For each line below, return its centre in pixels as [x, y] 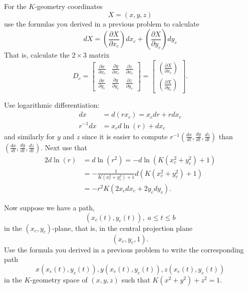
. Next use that [64, 147]
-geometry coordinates [69, 6]
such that [136, 279]
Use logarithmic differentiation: [52, 104]
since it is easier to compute [125, 136]
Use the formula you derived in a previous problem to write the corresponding [124, 249]
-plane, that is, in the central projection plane [122, 228]
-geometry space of [59, 279]
